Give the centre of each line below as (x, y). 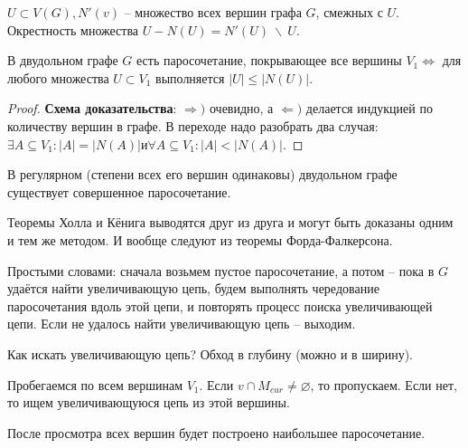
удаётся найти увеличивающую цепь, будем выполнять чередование (193, 288)
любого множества (58, 77)
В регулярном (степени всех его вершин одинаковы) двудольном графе (202, 174)
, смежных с (349, 12)
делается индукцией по (369, 108)
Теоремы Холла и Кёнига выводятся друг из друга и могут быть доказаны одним (230, 222)
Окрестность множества (73, 29)
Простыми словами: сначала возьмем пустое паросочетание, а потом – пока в (221, 270)
